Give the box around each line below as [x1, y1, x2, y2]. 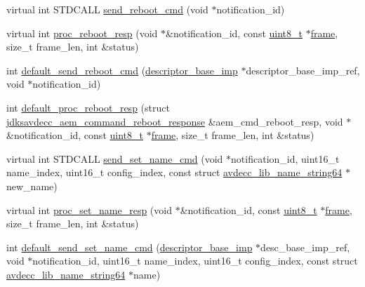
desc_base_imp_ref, [260, 239, 350, 254]
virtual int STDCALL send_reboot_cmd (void [6, 2, 208, 16]
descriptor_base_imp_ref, [246, 62, 360, 77]
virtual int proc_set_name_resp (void [6, 202, 172, 217]
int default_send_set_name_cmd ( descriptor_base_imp [6, 239, 253, 254]
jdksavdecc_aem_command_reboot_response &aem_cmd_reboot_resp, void [6, 114, 343, 128]
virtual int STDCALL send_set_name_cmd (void [6, 151, 223, 166]
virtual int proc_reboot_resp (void [6, 25, 158, 40]
